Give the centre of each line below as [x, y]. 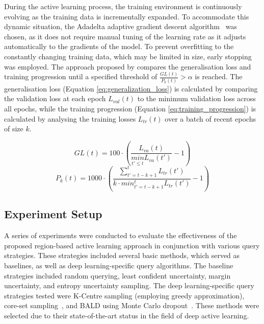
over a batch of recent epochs [210, 118]
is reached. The [219, 76]
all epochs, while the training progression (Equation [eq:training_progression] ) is [130, 108]
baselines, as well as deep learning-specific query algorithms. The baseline [119, 265]
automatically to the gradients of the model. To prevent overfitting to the [119, 46]
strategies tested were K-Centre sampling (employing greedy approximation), [124, 295]
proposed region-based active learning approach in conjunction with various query [132, 245]
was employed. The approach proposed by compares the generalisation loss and [128, 66]
